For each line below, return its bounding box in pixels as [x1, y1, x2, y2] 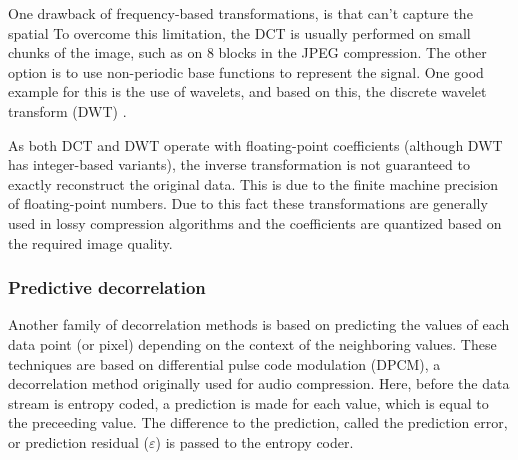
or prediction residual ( [8, 431, 149, 452]
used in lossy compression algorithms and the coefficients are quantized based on [8, 212, 502, 233]
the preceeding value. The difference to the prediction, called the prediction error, [8, 412, 508, 433]
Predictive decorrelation [8, 275, 206, 300]
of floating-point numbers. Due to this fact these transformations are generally [8, 193, 488, 214]
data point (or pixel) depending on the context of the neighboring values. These [8, 333, 497, 354]
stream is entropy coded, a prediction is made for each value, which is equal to [8, 392, 489, 413]
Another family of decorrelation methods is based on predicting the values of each [8, 314, 510, 335]
